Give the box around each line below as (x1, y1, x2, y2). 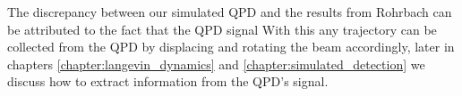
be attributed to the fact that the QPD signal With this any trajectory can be (7, 20, 437, 38)
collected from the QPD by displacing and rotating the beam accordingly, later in (7, 37, 455, 56)
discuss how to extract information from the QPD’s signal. (7, 72, 329, 91)
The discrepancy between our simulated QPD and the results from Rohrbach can (7, 3, 452, 20)
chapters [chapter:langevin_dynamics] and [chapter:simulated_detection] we (7, 54, 425, 73)
